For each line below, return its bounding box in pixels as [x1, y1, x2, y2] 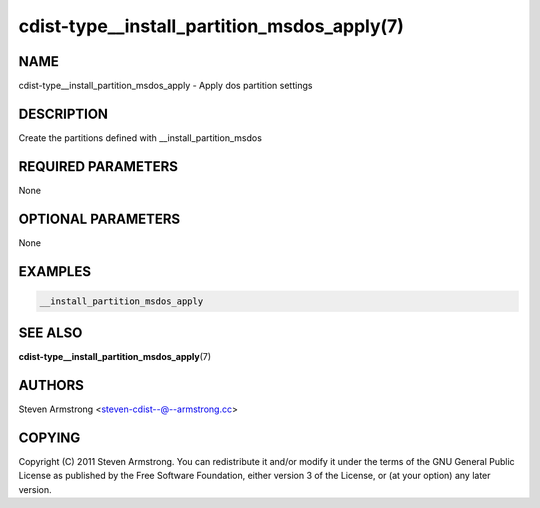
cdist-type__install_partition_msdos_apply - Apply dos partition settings [18, 80, 313, 92]
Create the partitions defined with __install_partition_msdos [18, 131, 262, 144]
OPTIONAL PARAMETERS [18, 210, 181, 227]
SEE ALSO [18, 325, 83, 342]
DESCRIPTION [18, 105, 109, 122]
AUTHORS [18, 377, 85, 394]
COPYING [18, 430, 81, 446]
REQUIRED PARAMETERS [18, 158, 179, 175]
